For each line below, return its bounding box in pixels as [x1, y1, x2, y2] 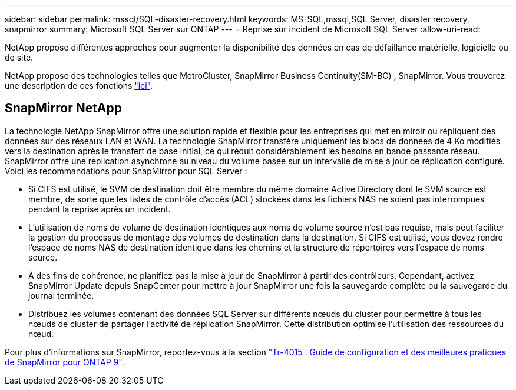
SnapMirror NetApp [5, 101, 123, 116]
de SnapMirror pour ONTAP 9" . [5, 356, 124, 367]
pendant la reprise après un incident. [28, 204, 171, 214]
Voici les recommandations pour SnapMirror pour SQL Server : [5, 165, 247, 176]
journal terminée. [28, 290, 94, 301]
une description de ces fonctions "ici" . [5, 81, 153, 91]
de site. [5, 52, 34, 62]
